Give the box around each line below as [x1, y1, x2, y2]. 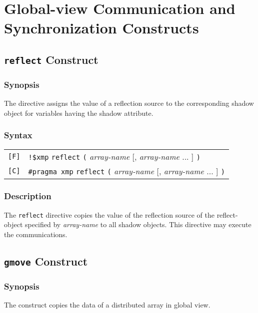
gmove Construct [4, 254, 88, 269]
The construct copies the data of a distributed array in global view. [4, 300, 210, 310]
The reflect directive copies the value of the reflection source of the [4, 209, 214, 220]
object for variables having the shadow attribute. [4, 107, 153, 118]
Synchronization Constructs [4, 17, 199, 38]
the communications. [4, 229, 67, 240]
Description [4, 190, 51, 202]
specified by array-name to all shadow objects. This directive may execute [24, 219, 251, 230]
